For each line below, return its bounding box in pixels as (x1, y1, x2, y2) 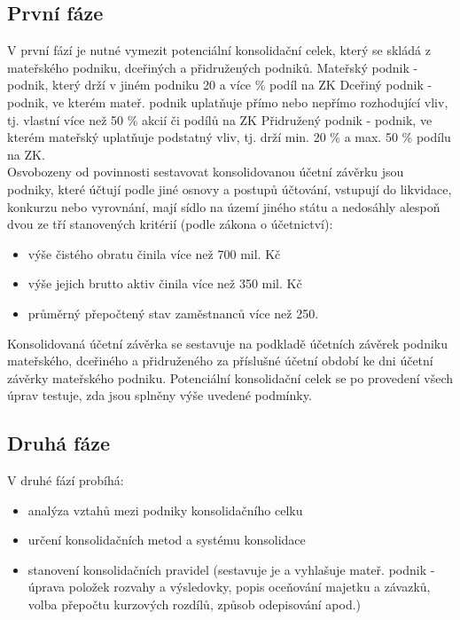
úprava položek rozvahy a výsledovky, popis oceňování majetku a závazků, (27, 577, 431, 596)
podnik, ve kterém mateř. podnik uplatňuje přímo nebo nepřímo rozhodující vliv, (7, 92, 448, 111)
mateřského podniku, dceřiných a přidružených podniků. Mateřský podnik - (7, 58, 418, 76)
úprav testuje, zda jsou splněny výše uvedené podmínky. (7, 386, 312, 404)
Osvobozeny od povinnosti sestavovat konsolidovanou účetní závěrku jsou (7, 162, 404, 181)
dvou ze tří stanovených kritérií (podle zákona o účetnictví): (7, 215, 333, 233)
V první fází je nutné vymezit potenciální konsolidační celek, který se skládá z (7, 41, 431, 59)
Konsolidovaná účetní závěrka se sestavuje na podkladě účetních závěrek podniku (7, 334, 448, 352)
